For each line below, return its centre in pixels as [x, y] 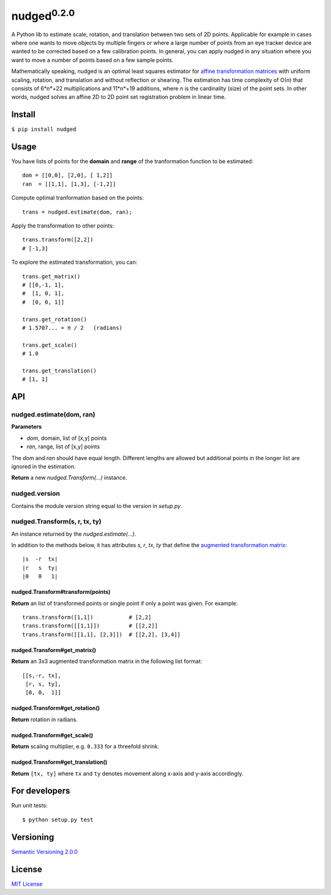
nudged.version [36, 494]
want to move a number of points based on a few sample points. [93, 60]
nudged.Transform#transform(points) [61, 592]
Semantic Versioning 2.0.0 [44, 851]
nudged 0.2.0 [43, 15]
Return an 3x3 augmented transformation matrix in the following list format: [107, 661]
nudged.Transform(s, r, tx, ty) [56, 521]
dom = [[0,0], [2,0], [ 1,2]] [68, 175]
